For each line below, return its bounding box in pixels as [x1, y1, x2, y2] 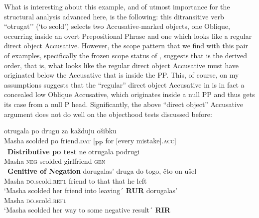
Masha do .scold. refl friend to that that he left [4, 175, 147, 186]
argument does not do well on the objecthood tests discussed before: [4, 109, 212, 119]
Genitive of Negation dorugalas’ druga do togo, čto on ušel [7, 166, 197, 176]
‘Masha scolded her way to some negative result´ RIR [4, 205, 170, 215]
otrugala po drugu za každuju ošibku [4, 125, 117, 136]
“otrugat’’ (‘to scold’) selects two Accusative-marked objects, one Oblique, [4, 21, 230, 31]
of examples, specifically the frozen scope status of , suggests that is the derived [4, 50, 248, 60]
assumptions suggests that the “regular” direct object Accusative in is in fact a [4, 79, 245, 90]
